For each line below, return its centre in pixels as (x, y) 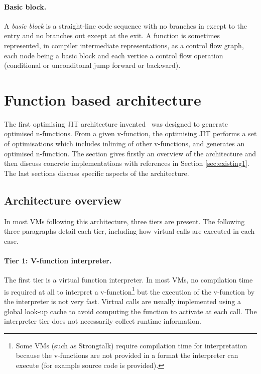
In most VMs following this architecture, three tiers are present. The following (124, 221)
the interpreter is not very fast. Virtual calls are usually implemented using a (122, 301)
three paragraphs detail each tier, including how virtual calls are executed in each (129, 231)
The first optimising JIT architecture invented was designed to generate (116, 123)
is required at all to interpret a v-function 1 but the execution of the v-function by (129, 291)
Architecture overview (63, 200)
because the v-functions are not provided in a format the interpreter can (127, 355)
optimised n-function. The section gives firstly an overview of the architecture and (130, 153)
